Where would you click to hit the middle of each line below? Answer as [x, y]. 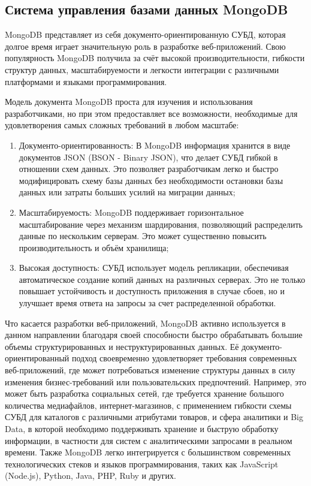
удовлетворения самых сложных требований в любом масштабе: [122, 125]
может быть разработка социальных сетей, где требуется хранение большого [144, 393]
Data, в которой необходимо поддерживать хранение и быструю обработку [142, 429]
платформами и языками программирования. [86, 81]
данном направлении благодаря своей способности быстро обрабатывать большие [154, 335]
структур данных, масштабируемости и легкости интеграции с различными [142, 69]
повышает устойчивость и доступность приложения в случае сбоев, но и [152, 291]
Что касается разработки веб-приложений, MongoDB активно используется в [145, 323]
